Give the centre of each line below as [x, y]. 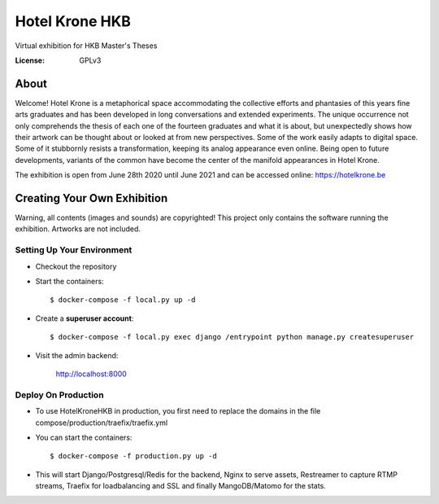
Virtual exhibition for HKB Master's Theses [86, 46]
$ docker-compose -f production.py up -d [133, 456]
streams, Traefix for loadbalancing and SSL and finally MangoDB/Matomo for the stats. [181, 486]
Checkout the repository [76, 266]
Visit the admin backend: [77, 355]
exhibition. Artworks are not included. [78, 229]
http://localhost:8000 [91, 374]
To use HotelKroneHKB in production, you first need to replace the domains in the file [178, 411]
